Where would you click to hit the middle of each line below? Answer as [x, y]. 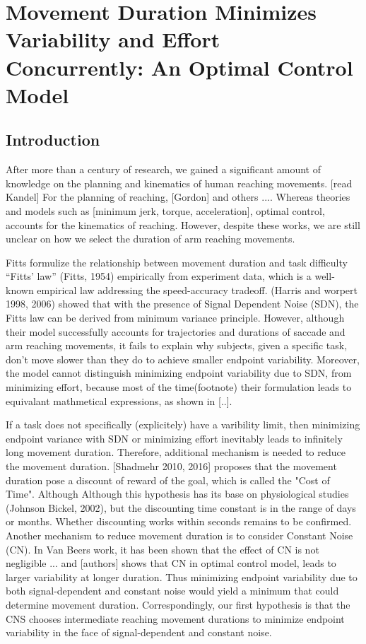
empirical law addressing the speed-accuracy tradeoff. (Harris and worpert [197, 289]
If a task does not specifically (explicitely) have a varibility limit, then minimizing [183, 425]
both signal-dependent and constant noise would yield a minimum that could [172, 591]
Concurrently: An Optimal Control [179, 67]
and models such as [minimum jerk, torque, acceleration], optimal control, [165, 210]
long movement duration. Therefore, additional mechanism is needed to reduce [176, 452]
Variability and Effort [113, 39]
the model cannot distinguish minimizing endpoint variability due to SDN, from [179, 373]
